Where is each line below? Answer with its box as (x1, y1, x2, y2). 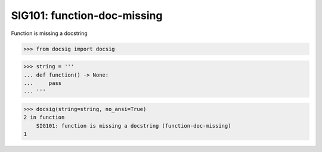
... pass (23, 80, 62, 86)
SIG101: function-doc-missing (11, 9, 163, 22)
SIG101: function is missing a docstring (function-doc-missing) (36, 122, 231, 129)
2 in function (23, 114, 65, 121)
